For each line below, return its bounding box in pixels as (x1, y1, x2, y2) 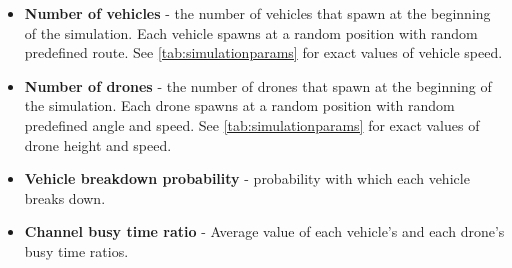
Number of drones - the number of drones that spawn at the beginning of (24, 75, 492, 96)
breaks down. (24, 187, 106, 208)
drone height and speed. (24, 134, 172, 155)
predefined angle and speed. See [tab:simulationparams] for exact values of (24, 114, 480, 135)
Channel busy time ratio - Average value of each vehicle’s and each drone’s (24, 221, 505, 242)
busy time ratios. (24, 240, 129, 261)
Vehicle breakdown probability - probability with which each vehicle (24, 168, 470, 189)
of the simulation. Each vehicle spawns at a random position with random (24, 22, 478, 43)
